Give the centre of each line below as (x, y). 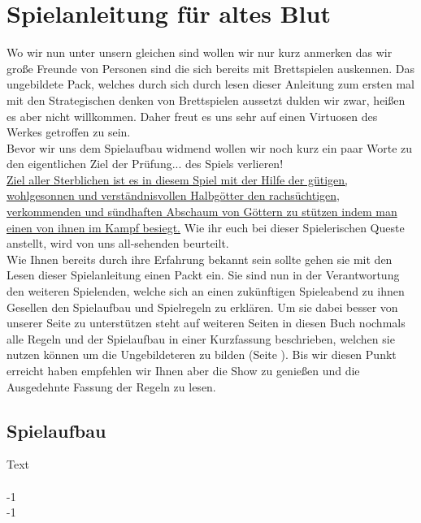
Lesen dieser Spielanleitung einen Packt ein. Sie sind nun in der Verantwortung (203, 275)
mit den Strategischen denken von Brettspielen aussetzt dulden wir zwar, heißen (206, 99)
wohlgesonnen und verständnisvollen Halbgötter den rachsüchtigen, (173, 195)
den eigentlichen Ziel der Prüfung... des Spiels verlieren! (145, 164)
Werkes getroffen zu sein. (69, 132)
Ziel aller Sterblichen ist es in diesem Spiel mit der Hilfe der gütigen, (177, 179)
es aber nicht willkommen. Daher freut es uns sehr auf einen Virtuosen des (192, 116)
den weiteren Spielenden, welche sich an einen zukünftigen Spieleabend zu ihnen (206, 291)
